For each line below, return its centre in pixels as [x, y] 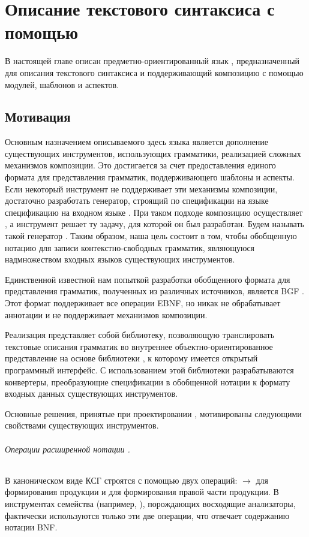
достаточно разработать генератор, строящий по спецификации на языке [137, 200]
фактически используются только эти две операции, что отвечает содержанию [147, 515]
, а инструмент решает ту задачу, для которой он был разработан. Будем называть [154, 224]
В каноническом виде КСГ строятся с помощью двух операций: [121, 480]
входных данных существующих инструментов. [91, 393]
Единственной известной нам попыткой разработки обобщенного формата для [148, 279]
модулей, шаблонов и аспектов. [62, 84]
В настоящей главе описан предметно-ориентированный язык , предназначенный [152, 61]
